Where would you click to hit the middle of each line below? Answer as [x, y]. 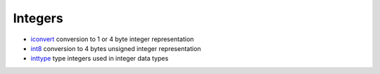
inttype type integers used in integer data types [100, 59]
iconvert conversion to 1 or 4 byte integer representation [112, 39]
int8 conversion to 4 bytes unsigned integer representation [116, 48]
